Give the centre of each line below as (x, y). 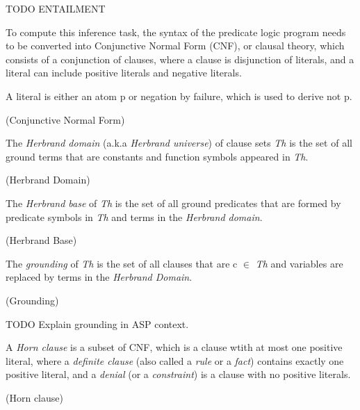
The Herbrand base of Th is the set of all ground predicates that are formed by (173, 203)
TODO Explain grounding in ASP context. (97, 323)
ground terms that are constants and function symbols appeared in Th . (157, 156)
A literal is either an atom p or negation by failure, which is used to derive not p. (179, 96)
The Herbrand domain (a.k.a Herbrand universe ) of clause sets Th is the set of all (179, 143)
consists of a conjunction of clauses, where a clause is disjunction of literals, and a (180, 59)
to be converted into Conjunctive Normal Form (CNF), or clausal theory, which (175, 46)
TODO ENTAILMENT (56, 8)
